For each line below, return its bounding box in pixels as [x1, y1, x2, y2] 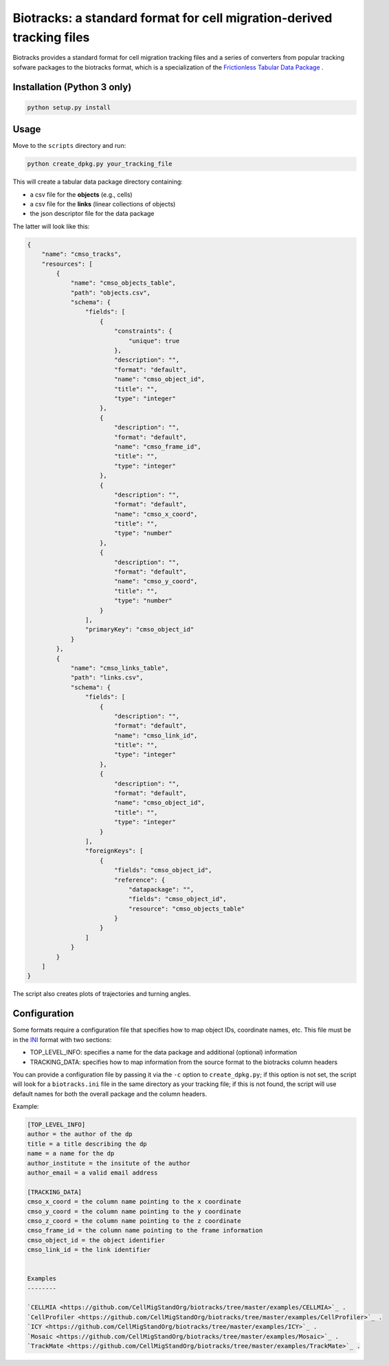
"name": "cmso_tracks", [41, 250, 122, 258]
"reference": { [113, 876, 165, 884]
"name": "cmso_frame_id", [113, 442, 202, 451]
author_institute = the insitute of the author [27, 1159, 190, 1167]
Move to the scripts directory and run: [12, 142, 126, 150]
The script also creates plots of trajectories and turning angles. [12, 990, 191, 998]
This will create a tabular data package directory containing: [12, 177, 184, 186]
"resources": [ [41, 260, 93, 268]
